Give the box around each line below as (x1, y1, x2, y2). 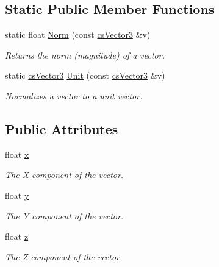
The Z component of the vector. (5, 250, 123, 263)
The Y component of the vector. (5, 209, 124, 222)
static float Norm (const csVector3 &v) (5, 28, 151, 41)
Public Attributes (5, 119, 118, 138)
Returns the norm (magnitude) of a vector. (5, 48, 165, 61)
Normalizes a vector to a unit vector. (5, 89, 143, 102)
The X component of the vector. (5, 168, 124, 181)
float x (5, 148, 29, 160)
